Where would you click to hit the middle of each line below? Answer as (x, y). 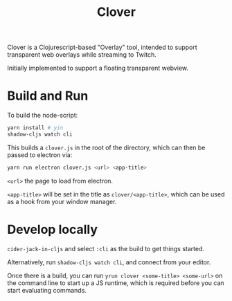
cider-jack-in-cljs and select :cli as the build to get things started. (106, 248)
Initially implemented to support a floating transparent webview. (98, 68)
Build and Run (48, 96)
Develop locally (53, 229)
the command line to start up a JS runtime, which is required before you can (116, 283)
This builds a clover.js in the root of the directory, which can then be (106, 147)
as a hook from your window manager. (62, 201)
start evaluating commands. (47, 290)
